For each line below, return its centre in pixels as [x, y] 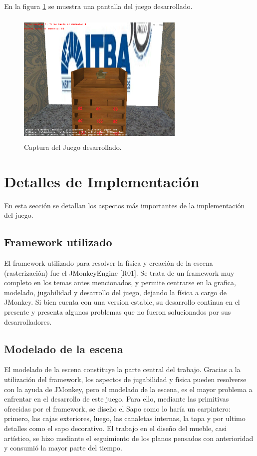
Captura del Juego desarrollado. [73, 147]
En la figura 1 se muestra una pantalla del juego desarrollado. [98, 6]
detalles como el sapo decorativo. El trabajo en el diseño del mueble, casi [116, 428]
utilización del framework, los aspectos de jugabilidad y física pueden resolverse [125, 379]
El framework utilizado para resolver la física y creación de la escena [109, 263]
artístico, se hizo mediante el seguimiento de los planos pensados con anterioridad [129, 438]
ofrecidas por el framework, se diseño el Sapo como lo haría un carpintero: [117, 408]
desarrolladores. [28, 321]
